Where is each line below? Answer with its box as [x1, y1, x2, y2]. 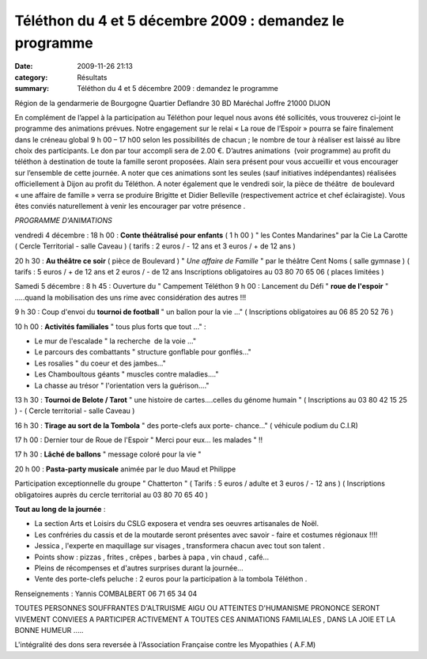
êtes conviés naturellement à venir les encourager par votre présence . [14, 202, 246, 211]
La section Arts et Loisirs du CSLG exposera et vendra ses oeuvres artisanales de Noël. [34, 519, 319, 528]
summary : [14, 84, 50, 93]
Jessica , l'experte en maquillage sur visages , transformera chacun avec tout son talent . [34, 541, 326, 551]
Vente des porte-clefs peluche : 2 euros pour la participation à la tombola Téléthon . [34, 574, 308, 584]
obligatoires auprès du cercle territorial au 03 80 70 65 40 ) [14, 490, 209, 499]
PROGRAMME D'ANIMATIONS [14, 216, 112, 225]
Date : [14, 62, 33, 71]
